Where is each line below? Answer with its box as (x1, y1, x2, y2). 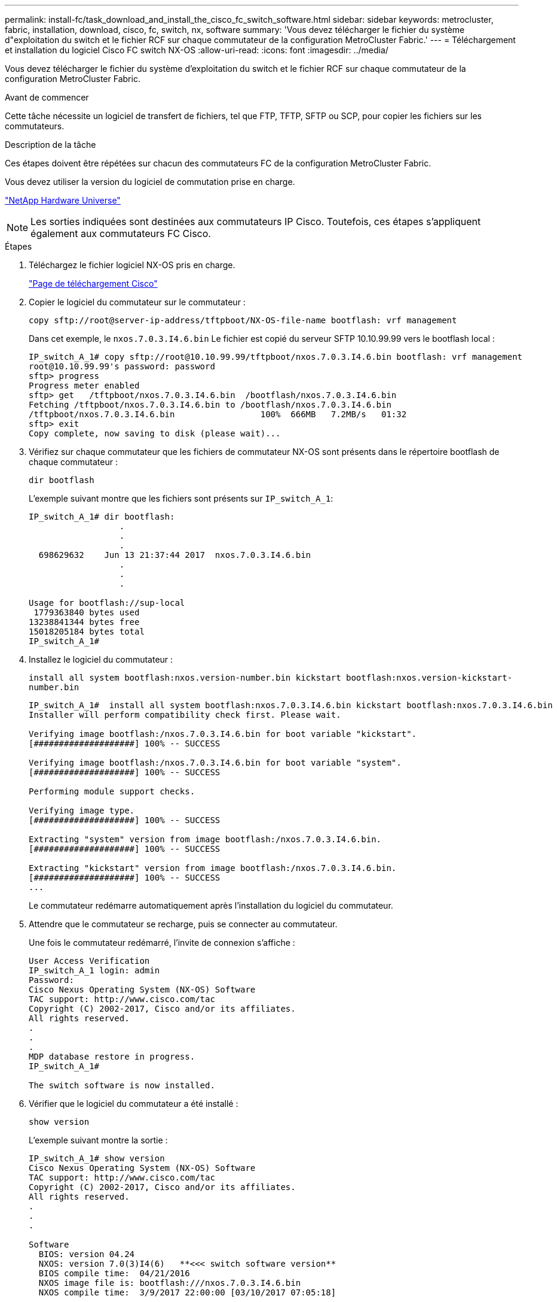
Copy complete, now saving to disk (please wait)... (29, 429, 281, 438)
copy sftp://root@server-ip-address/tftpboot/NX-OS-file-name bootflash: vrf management (29, 315, 457, 325)
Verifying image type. (29, 806, 135, 815)
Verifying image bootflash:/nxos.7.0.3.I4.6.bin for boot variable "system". (29, 758, 402, 767)
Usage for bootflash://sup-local (29, 598, 185, 608)
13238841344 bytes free (29, 617, 140, 627)
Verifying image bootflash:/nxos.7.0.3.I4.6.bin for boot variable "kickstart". (29, 729, 417, 739)
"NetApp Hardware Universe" (5, 195, 121, 205)
